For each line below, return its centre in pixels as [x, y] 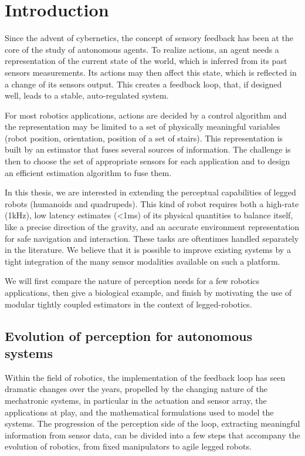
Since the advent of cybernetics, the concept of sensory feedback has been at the [149, 38]
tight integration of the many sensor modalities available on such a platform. [143, 261]
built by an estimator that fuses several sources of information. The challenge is [148, 149]
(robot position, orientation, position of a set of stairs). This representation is [144, 138]
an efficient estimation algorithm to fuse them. [88, 172]
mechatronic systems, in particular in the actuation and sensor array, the [136, 400]
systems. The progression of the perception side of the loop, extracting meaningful [152, 423]
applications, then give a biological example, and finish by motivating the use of [148, 292]
